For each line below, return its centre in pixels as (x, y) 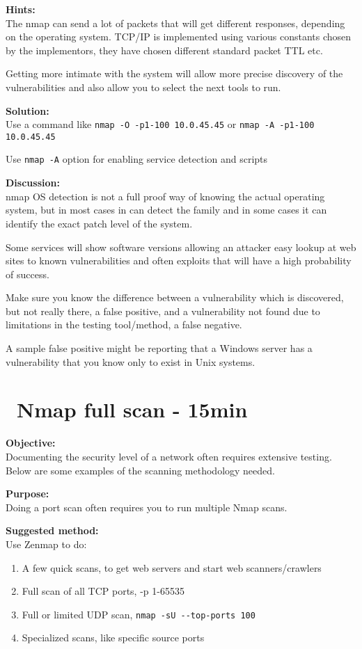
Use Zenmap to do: (46, 544)
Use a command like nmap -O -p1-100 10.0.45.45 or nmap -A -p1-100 (160, 124)
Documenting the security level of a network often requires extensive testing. (169, 456)
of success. (27, 274)
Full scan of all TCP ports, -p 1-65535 (103, 591)
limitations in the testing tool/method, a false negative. (124, 324)
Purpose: (27, 494)
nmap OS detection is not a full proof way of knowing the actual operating (165, 196)
